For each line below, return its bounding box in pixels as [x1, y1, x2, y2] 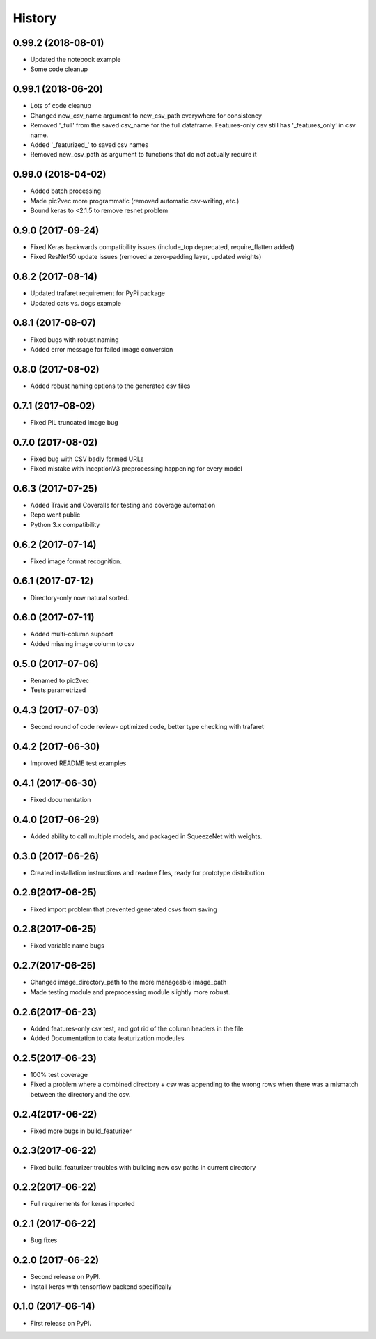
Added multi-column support [30, 630, 113, 639]
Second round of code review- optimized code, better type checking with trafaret [30, 723, 264, 730]
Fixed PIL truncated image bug [30, 418, 118, 426]
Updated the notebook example [30, 56, 121, 64]
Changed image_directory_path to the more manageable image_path [30, 978, 227, 987]
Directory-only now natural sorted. [30, 593, 130, 602]
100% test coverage [30, 1070, 88, 1079]
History [13, 10, 57, 26]
